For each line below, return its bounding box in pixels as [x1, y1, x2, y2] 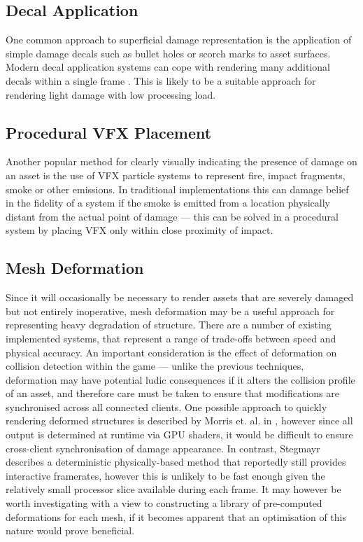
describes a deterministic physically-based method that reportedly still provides [6, 454, 346, 469]
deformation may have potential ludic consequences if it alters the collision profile [6, 372, 355, 387]
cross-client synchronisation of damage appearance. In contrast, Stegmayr [6, 440, 320, 455]
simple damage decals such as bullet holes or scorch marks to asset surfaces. [6, 46, 331, 60]
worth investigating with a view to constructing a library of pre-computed [6, 496, 322, 510]
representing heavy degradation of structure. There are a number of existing [6, 317, 332, 332]
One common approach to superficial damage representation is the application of [6, 32, 352, 47]
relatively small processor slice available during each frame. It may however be [6, 482, 341, 496]
